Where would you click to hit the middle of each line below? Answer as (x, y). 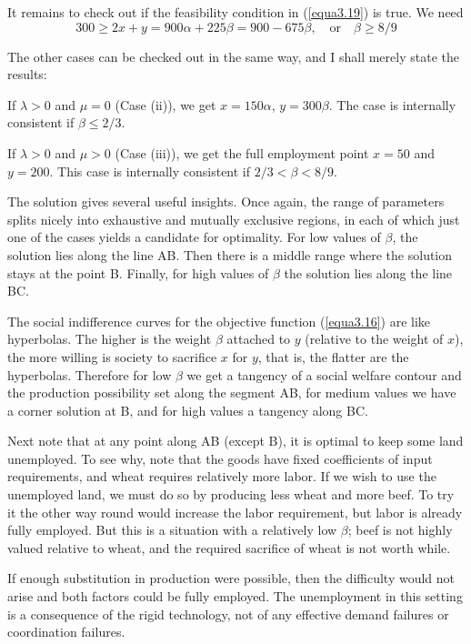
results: (27, 74)
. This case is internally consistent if (150, 171)
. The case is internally (392, 104)
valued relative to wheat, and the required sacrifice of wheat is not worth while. (229, 547)
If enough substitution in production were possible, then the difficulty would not (231, 578)
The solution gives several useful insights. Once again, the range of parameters (226, 201)
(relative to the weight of (374, 339)
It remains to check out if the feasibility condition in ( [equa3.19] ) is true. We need (235, 12)
